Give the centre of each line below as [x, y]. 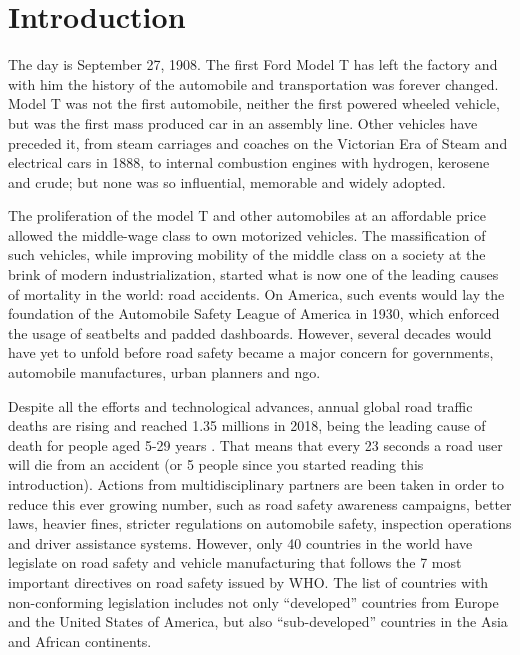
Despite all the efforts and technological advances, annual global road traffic [240, 405]
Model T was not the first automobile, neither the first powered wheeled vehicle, [254, 103]
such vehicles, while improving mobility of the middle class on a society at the [247, 254]
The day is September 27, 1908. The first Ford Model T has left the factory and [253, 64]
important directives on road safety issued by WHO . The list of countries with [248, 581]
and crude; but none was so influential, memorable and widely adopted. [227, 181]
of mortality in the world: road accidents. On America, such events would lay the [256, 293]
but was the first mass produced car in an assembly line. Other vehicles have [243, 122]
